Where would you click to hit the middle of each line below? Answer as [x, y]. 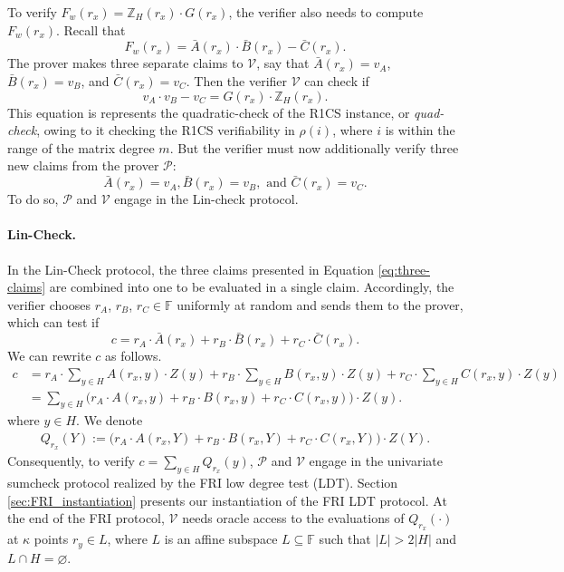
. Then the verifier [237, 81]
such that [345, 539]
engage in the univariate [376, 461]
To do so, [33, 199]
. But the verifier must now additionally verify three [314, 147]
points [51, 539]
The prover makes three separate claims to [125, 63]
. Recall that [91, 29]
